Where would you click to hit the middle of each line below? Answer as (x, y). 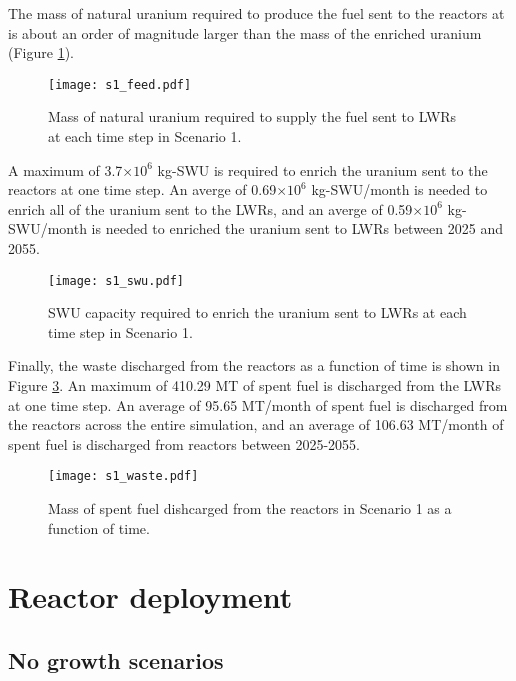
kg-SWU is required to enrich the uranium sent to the (322, 169)
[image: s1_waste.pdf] (123, 476)
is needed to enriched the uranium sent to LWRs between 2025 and (297, 228)
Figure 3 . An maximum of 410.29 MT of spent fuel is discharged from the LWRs (254, 385)
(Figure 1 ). (41, 52)
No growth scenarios (116, 660)
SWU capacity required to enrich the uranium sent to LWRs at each (257, 312)
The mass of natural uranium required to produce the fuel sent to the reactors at (256, 13)
